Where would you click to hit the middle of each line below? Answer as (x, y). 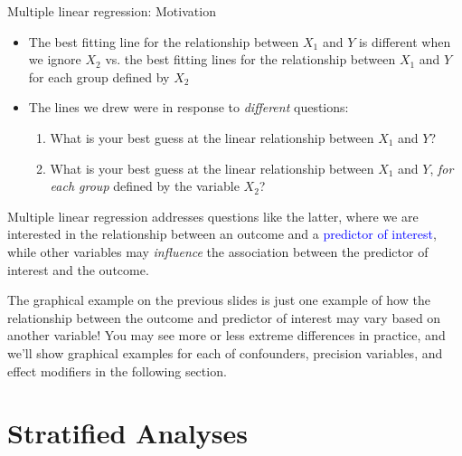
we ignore (55, 59)
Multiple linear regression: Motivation (112, 11)
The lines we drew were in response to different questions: (189, 107)
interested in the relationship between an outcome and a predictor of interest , (222, 234)
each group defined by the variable (145, 186)
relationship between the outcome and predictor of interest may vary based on (224, 317)
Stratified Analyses (128, 433)
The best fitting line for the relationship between (164, 41)
